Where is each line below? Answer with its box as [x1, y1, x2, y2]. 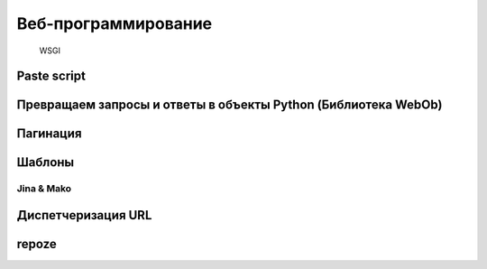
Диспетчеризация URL [16, 208, 152, 223]
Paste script [16, 69, 86, 84]
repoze [16, 237, 58, 252]
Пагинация [16, 126, 82, 142]
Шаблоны [16, 154, 75, 171]
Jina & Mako [16, 182, 72, 195]
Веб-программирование [16, 14, 213, 33]
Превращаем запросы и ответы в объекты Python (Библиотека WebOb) [16, 97, 443, 113]
